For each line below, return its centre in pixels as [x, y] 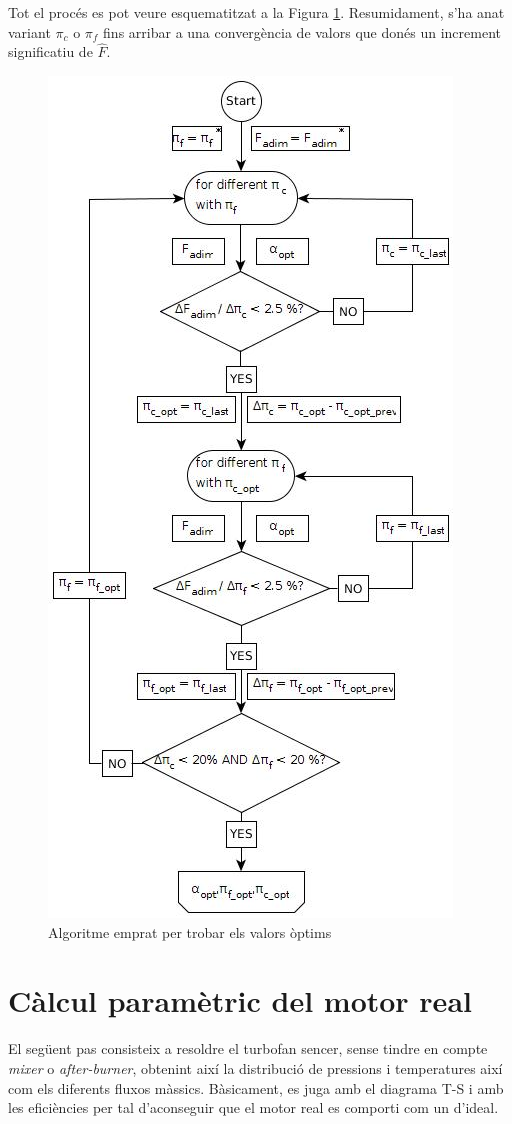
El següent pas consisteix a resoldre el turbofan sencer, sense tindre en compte [248, 1048]
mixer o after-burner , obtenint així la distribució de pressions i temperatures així [255, 1067]
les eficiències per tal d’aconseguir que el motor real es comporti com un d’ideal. [253, 1107]
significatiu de [50, 51]
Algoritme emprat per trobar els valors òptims [190, 931]
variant [29, 31]
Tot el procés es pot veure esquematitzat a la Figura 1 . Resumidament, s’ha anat [256, 12]
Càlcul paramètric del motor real [240, 1000]
